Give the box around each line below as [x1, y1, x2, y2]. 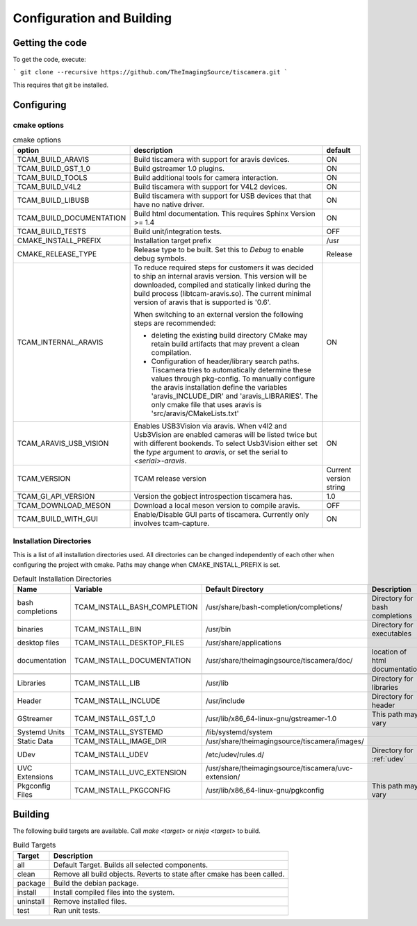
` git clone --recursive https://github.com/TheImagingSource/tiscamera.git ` [13, 68, 288, 76]
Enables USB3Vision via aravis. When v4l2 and [133, 421, 288, 431]
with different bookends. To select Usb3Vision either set [133, 438, 318, 448]
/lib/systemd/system [205, 727, 272, 737]
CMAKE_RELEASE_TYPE [17, 249, 97, 259]
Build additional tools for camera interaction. [133, 173, 279, 183]
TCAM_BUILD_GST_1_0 [17, 164, 90, 174]
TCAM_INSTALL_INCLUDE [74, 696, 161, 706]
